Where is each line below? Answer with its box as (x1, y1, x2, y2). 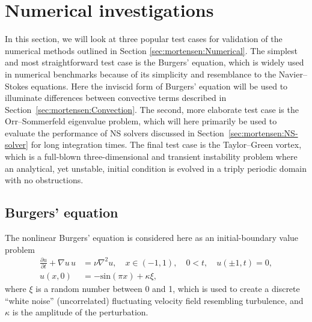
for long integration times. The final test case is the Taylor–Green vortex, (31, 138, 302, 151)
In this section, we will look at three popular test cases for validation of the (5, 32, 283, 45)
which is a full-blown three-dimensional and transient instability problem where (5, 150, 298, 163)
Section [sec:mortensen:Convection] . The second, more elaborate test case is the (5, 103, 299, 115)
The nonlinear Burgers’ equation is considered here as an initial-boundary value (5, 231, 299, 244)
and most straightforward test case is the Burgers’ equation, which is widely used (5, 56, 304, 68)
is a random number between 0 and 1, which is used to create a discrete (35, 282, 300, 295)
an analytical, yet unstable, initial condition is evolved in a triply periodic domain (5, 162, 307, 174)
